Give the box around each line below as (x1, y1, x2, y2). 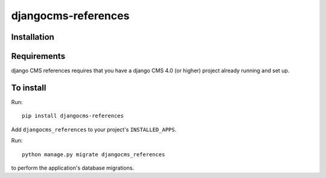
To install (11, 82, 46, 93)
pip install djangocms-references (22, 112, 124, 120)
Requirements (11, 51, 66, 61)
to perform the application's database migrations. (11, 164, 135, 171)
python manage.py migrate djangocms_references (22, 151, 165, 158)
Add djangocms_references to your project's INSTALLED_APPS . (11, 126, 177, 133)
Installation (11, 32, 54, 42)
